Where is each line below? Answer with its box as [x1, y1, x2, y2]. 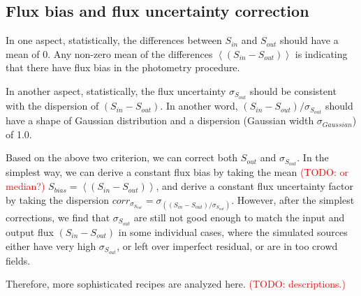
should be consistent [249, 83, 337, 98]
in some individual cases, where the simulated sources [118, 224, 348, 239]
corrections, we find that [6, 209, 110, 224]
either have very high [6, 238, 96, 253]
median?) [6, 179, 45, 193]
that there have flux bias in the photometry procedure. [6, 60, 240, 75]
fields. [6, 253, 31, 267]
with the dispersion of [6, 98, 99, 113]
